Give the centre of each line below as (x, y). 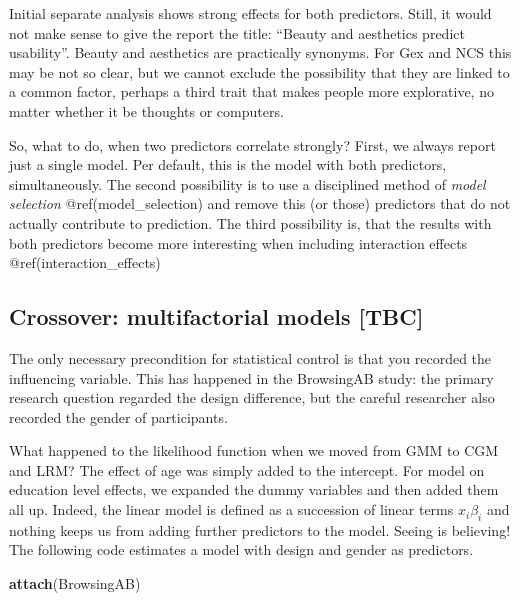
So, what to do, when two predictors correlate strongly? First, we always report (252, 144)
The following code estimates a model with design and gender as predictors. (241, 549)
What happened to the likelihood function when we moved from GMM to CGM (254, 450)
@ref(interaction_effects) (85, 262)
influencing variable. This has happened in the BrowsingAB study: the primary (251, 377)
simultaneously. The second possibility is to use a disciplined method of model (247, 183)
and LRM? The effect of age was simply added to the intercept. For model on (247, 469)
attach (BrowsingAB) (75, 583)
